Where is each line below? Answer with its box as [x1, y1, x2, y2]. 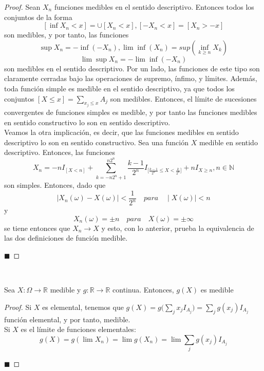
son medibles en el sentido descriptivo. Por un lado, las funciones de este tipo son [4, 63, 260, 73]
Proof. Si [4, 301, 32, 312]
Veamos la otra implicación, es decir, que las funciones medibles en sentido [4, 127, 239, 138]
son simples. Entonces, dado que [4, 180, 106, 190]
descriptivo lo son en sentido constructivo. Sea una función [4, 136, 188, 147]
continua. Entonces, [112, 284, 174, 295]
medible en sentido [199, 136, 258, 147]
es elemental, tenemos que [42, 301, 124, 312]
